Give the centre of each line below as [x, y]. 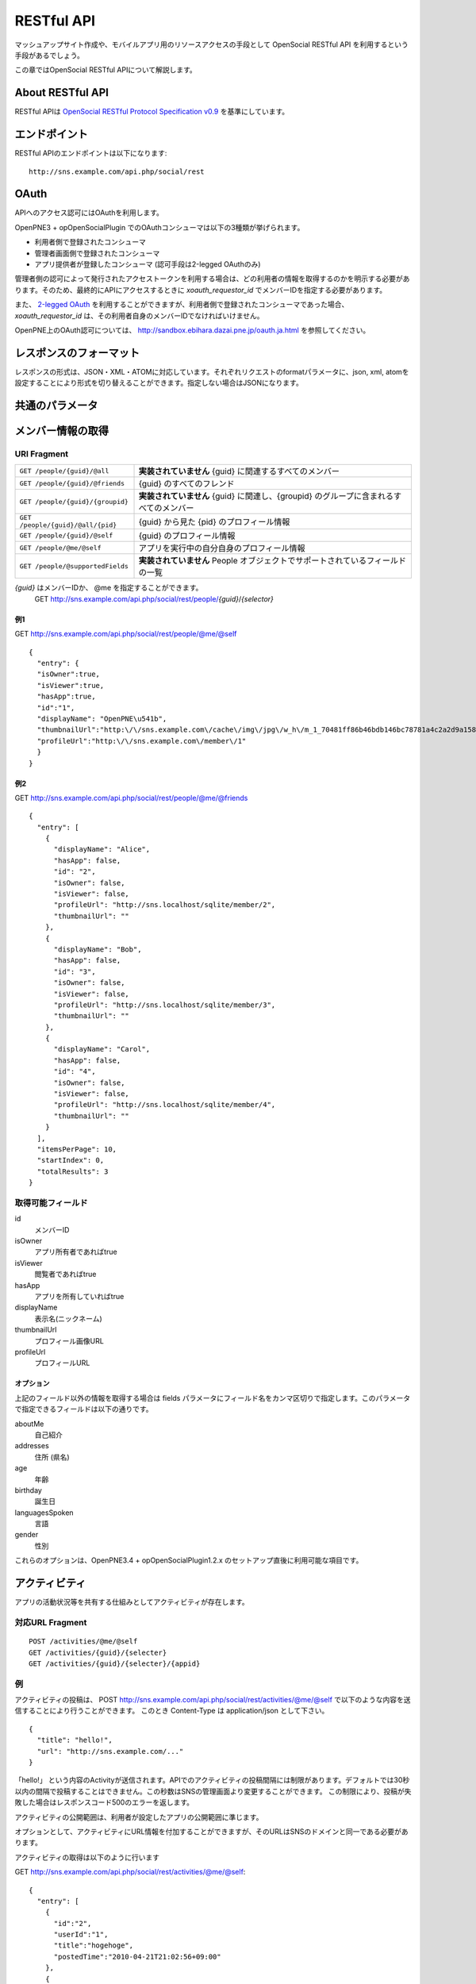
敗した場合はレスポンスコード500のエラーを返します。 [104, 1802]
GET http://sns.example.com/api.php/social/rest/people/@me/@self [126, 634]
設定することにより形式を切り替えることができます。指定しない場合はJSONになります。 [159, 383]
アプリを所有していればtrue [79, 1297]
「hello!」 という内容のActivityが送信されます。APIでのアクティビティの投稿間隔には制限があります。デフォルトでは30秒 [212, 1780]
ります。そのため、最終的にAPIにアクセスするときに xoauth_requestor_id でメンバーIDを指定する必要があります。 [201, 290]
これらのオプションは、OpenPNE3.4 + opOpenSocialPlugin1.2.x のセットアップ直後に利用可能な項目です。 [189, 1560]
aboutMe [29, 1424]
